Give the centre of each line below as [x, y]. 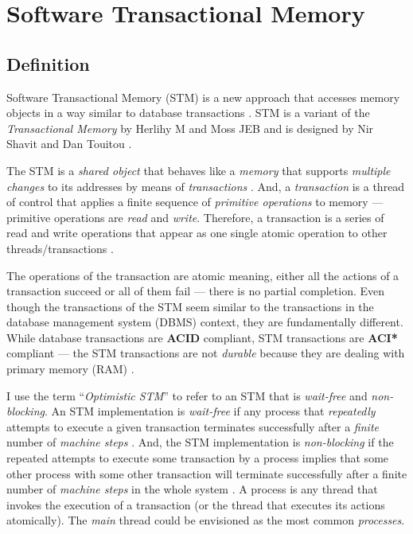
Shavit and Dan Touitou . [69, 144]
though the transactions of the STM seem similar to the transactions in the [190, 306]
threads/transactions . [60, 248]
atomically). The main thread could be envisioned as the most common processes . [206, 520]
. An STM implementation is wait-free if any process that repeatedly [210, 411]
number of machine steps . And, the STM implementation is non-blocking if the [200, 442]
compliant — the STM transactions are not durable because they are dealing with [206, 353]
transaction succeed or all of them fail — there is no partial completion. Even [196, 291]
